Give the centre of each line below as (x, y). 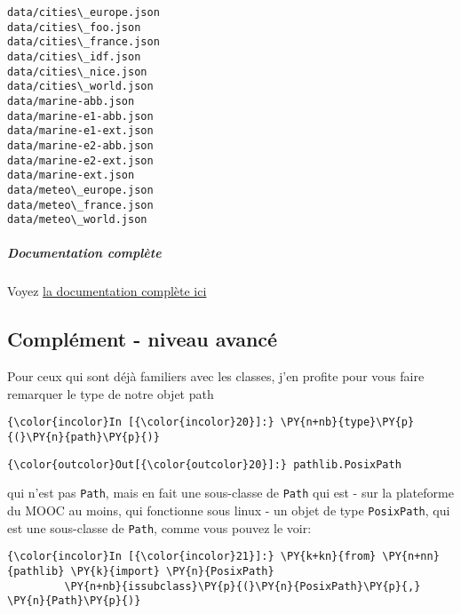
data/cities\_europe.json (83, 12)
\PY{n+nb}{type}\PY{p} (347, 423)
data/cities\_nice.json (77, 72)
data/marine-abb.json (71, 101)
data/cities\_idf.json (74, 56)
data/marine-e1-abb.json (80, 116)
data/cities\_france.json (83, 42)
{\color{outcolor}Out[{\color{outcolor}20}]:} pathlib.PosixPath (204, 464)
